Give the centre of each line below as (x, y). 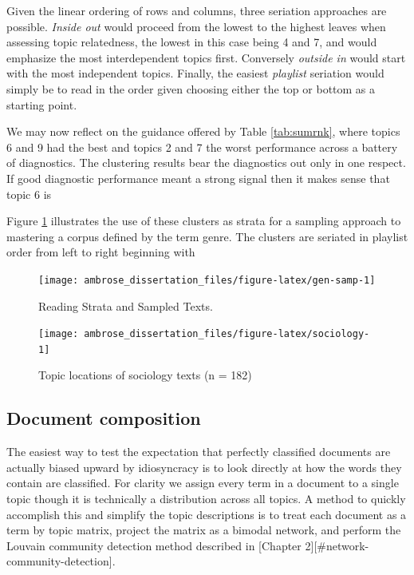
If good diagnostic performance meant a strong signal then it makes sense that (198, 178)
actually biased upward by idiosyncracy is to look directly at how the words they (204, 467)
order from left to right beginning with (101, 252)
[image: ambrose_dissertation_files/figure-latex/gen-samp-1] (207, 280)
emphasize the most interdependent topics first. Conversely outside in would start (206, 57)
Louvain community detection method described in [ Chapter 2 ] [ (162, 545)
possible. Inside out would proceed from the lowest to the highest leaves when (196, 26)
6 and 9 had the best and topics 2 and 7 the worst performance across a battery (202, 147)
